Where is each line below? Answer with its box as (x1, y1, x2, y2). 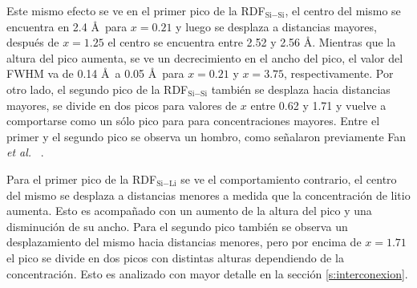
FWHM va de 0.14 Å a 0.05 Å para (6, 65, 184, 82)
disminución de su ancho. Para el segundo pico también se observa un (6, 217, 348, 234)
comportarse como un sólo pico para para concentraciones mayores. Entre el (6, 112, 380, 129)
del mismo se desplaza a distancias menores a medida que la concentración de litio (6, 186, 411, 203)
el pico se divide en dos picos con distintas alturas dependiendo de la (6, 249, 344, 266)
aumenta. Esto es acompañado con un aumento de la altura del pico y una (6, 202, 372, 219)
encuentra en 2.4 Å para (6, 18, 128, 34)
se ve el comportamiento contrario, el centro (180, 170, 397, 187)
